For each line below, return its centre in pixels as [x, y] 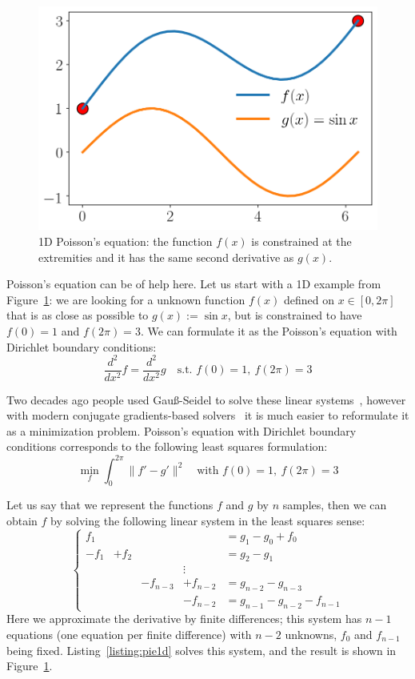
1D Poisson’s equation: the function [126, 241]
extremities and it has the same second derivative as [166, 257]
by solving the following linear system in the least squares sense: [208, 520]
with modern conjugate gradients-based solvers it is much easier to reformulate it [208, 415]
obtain [22, 520]
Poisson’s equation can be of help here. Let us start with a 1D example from [194, 284]
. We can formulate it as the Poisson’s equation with [269, 330]
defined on [309, 299]
